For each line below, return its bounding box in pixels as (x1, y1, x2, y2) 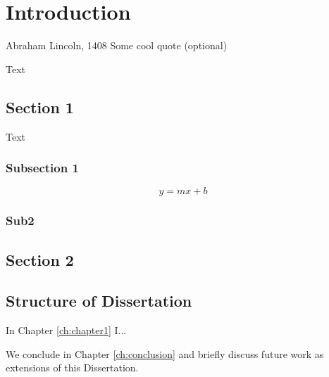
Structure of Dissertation (6, 290, 192, 312)
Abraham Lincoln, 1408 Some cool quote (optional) (6, 38, 228, 53)
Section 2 (6, 248, 74, 270)
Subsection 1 (6, 159, 79, 177)
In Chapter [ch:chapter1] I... (6, 323, 127, 338)
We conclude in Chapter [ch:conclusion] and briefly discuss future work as (6, 346, 324, 361)
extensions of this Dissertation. (6, 360, 139, 375)
